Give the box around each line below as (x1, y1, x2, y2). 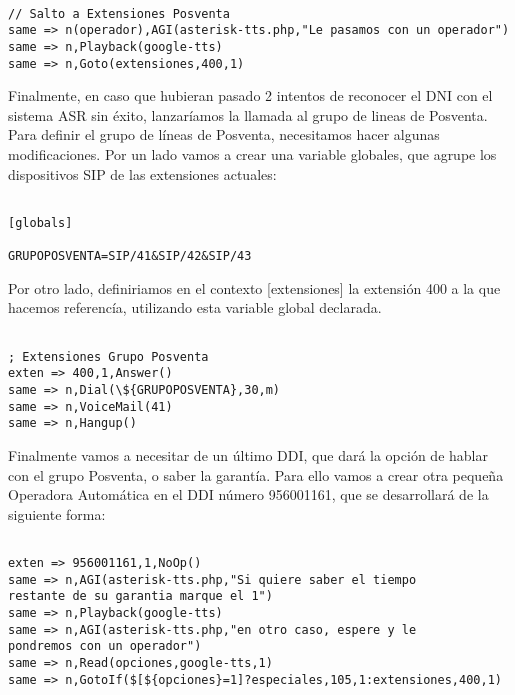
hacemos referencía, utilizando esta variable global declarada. (8, 297, 382, 318)
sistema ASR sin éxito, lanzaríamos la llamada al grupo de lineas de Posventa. (8, 104, 488, 125)
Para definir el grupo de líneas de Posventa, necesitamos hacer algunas (8, 124, 440, 145)
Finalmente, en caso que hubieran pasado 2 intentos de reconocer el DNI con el (8, 85, 493, 106)
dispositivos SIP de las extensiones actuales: (8, 163, 277, 184)
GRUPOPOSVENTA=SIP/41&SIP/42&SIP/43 (8, 249, 252, 264)
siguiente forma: (8, 503, 106, 524)
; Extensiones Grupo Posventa (8, 349, 209, 364)
